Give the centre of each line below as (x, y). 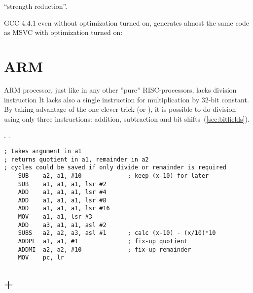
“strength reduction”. (36, 6)
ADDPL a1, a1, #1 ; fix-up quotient (103, 242)
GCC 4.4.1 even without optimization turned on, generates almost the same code (126, 22)
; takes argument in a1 (43, 151)
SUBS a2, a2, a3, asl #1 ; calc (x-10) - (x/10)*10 (117, 233)
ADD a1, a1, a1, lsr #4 (62, 192)
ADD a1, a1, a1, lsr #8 (62, 200)
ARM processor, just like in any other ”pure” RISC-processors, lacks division (120, 89)
